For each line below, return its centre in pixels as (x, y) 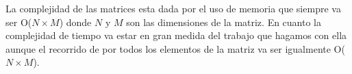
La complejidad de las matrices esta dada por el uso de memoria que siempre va (173, 8)
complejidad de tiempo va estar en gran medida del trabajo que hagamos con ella (176, 35)
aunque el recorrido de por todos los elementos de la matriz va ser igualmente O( (175, 48)
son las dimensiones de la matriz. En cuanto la (224, 22)
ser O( (19, 22)
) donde (75, 22)
